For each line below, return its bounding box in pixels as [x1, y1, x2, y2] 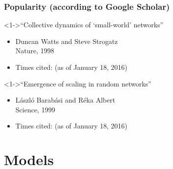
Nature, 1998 [15, 45, 54, 56]
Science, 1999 [15, 104, 55, 114]
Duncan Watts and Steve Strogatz [15, 36, 118, 46]
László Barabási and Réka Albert [15, 95, 115, 105]
